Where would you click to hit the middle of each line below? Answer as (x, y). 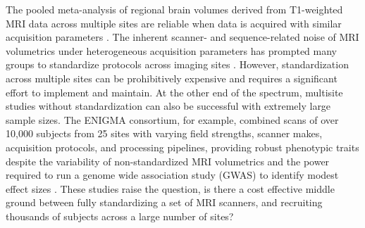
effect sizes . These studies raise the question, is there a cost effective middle (170, 188)
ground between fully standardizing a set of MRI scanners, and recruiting (164, 202)
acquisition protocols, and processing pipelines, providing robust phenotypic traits (182, 147)
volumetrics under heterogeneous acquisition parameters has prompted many (172, 50)
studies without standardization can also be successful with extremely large (168, 106)
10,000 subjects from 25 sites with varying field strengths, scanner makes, (164, 133)
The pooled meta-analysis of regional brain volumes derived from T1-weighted (174, 9)
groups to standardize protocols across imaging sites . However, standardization (177, 64)
